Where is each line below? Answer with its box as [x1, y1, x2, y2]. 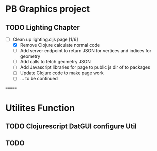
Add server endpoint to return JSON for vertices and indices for [20, 48, 152, 54]
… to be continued [20, 76, 58, 82]
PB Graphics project [5, 3, 90, 15]
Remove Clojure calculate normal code [20, 42, 100, 48]
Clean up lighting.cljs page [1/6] [12, 36, 79, 42]
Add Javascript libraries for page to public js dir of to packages [20, 64, 150, 70]
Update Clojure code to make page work [20, 70, 104, 76]
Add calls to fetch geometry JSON [20, 59, 91, 65]
